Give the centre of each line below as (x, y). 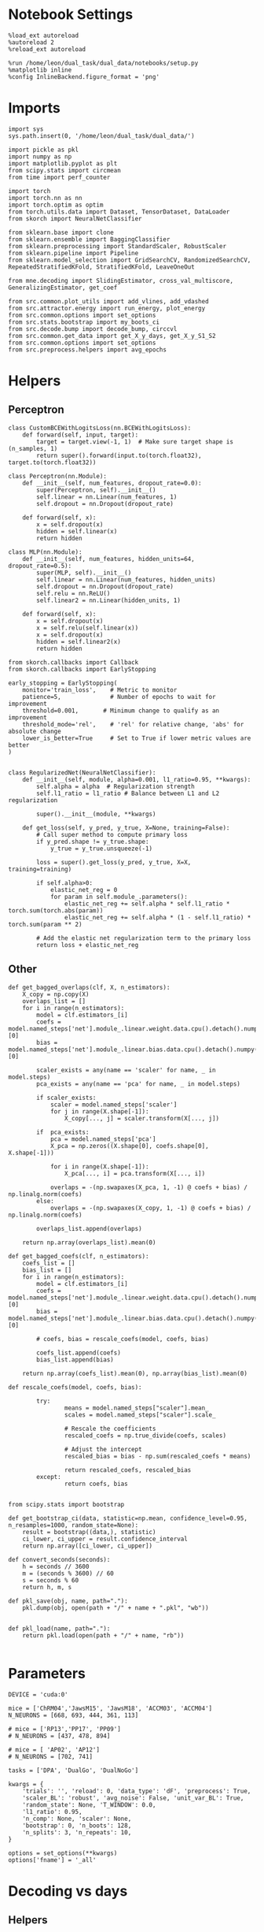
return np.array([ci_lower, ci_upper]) (88, 1546)
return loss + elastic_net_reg (88, 945)
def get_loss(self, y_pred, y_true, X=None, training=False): (126, 828)
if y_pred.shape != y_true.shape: (93, 842)
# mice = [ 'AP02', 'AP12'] (54, 1750)
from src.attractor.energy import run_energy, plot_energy (107, 308)
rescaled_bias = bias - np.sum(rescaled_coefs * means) (158, 1456)
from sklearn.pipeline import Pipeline (73, 253)
